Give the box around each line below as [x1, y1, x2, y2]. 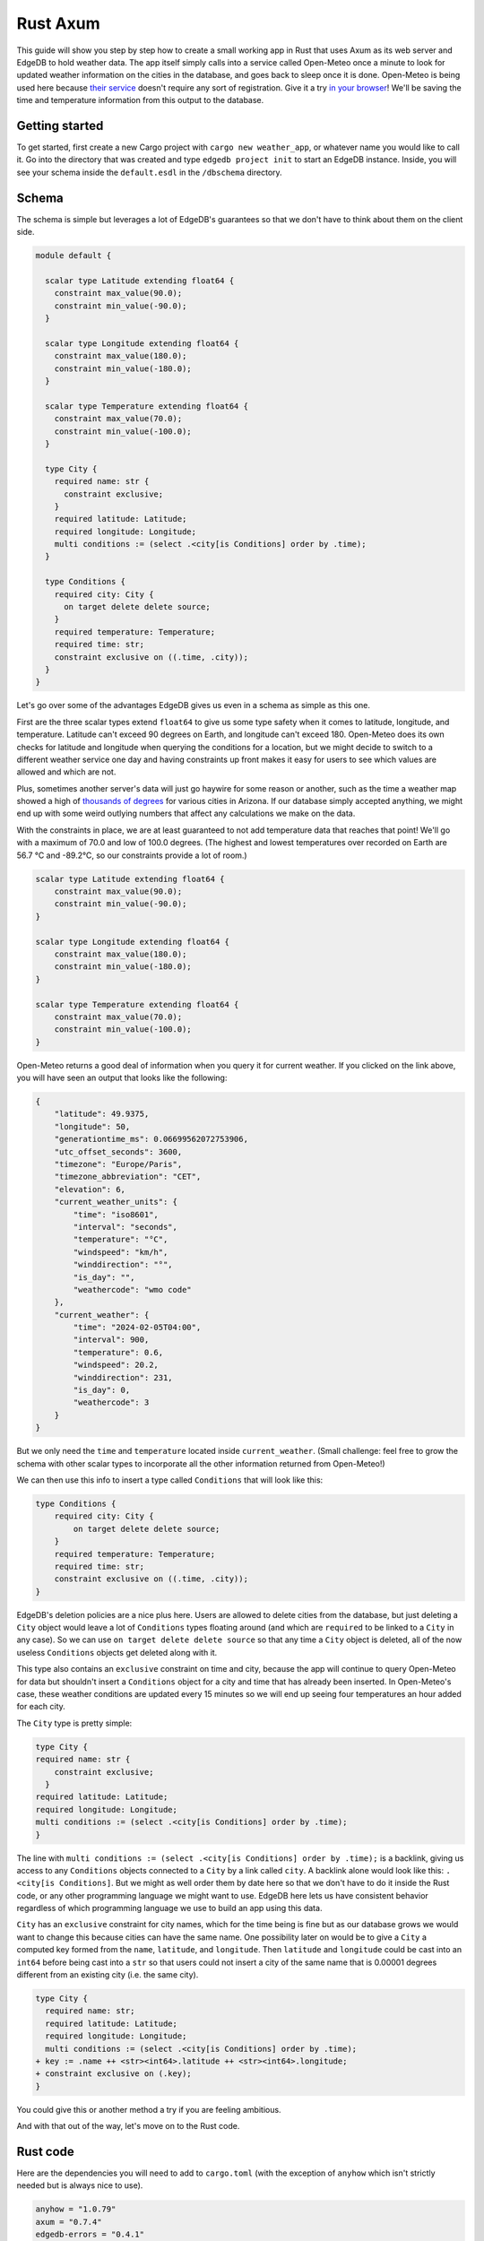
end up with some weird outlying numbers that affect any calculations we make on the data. [16, 808, 356, 819]
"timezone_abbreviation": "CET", [54, 1172, 202, 1182]
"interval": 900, [73, 1335, 150, 1345]
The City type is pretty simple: [16, 1718, 133, 1728]
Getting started [16, 117, 104, 134]
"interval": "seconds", [73, 1222, 178, 1232]
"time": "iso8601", [73, 1209, 159, 1219]
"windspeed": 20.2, [73, 1360, 159, 1371]
